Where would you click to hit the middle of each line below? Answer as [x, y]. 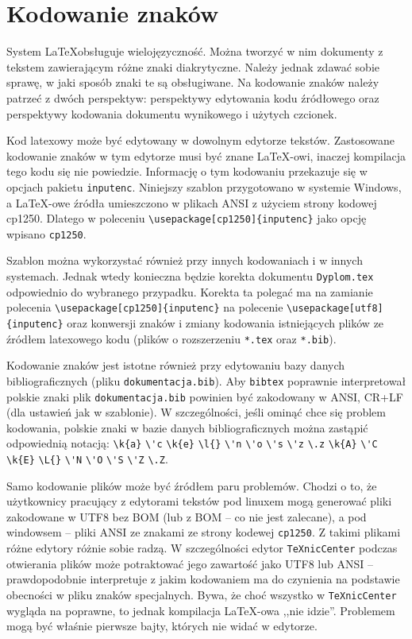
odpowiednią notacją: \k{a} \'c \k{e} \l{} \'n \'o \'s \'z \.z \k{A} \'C [192, 443]
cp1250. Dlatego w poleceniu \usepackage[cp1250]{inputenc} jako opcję [187, 218]
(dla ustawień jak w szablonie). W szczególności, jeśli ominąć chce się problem [196, 412]
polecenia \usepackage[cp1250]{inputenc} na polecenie [145, 307]
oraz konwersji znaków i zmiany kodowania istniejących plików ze [225, 322]
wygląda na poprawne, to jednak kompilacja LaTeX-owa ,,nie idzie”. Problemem [201, 610]
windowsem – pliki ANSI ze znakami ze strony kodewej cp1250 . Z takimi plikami [204, 532]
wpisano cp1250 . [46, 233]
